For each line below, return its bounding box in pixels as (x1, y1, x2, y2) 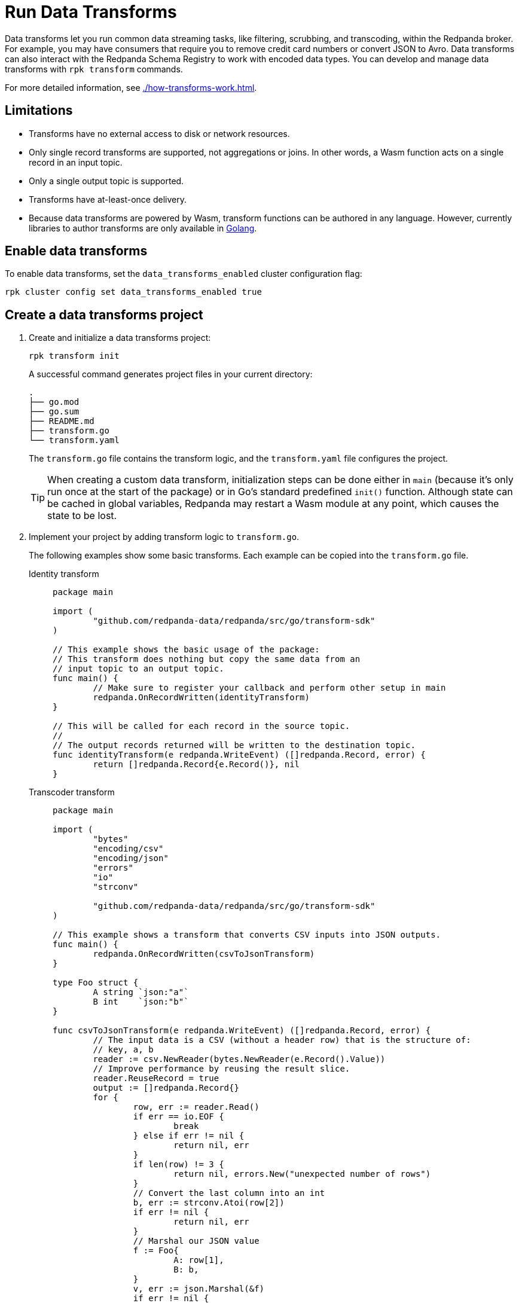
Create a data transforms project (5, 307, 203, 322)
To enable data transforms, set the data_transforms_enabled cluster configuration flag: (5, 268, 362, 279)
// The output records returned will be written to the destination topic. (53, 740, 416, 750)
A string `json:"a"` (93, 987, 189, 997)
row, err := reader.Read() (133, 1102, 259, 1112)
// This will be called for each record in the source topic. (53, 721, 350, 731)
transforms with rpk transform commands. (5, 63, 183, 74)
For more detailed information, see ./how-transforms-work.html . (5, 82, 257, 93)
